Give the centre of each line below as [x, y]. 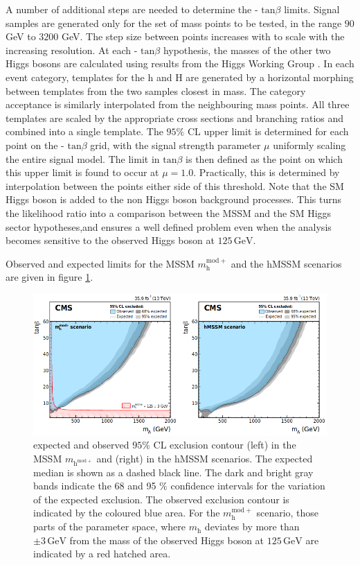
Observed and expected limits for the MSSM [100, 263]
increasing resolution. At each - [72, 50]
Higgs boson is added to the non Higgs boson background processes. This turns [174, 199]
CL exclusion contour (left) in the [225, 445]
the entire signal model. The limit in [83, 158]
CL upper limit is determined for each [268, 131]
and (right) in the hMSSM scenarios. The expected [205, 458]
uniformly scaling [309, 145]
